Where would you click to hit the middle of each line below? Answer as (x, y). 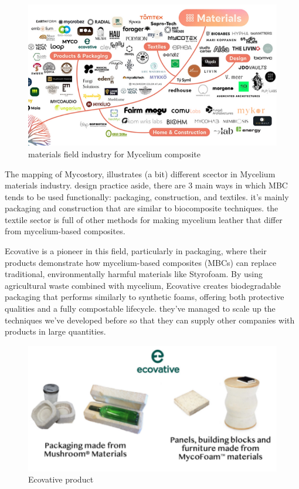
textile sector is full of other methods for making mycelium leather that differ (144, 219)
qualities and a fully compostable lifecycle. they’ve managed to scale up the (140, 308)
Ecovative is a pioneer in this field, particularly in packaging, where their (136, 251)
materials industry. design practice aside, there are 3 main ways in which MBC (146, 185)
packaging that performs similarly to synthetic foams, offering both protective (145, 297)
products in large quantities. (55, 331)
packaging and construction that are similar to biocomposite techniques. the (142, 208)
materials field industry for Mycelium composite (114, 154)
